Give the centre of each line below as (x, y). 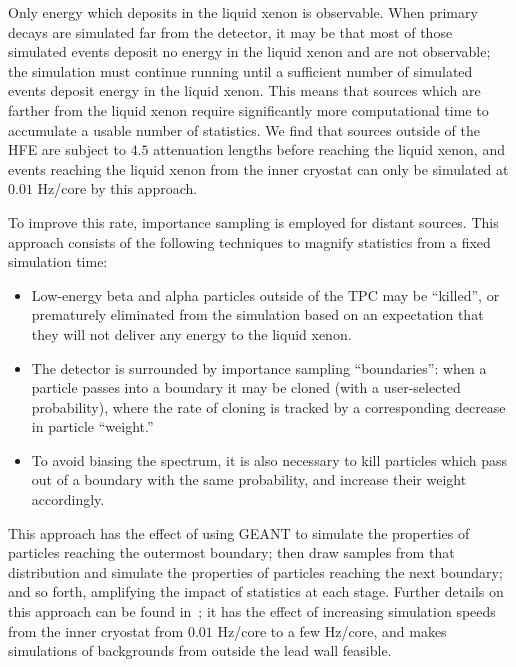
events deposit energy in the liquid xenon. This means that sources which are (244, 90)
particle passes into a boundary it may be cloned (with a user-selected (246, 387)
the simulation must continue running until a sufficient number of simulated (240, 70)
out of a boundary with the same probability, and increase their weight (249, 479)
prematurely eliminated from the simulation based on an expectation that (257, 314)
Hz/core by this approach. (117, 188)
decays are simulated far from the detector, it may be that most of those (230, 31)
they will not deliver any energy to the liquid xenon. (191, 333)
